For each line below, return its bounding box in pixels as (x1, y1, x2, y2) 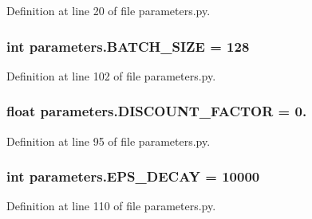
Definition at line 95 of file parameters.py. (6, 132, 211, 149)
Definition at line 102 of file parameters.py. (6, 67, 216, 84)
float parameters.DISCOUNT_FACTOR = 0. (6, 101, 307, 121)
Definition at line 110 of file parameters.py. (6, 197, 216, 214)
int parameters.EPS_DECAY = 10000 (6, 166, 260, 186)
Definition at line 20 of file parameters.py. (6, 2, 211, 18)
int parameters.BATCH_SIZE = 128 (6, 36, 250, 56)
